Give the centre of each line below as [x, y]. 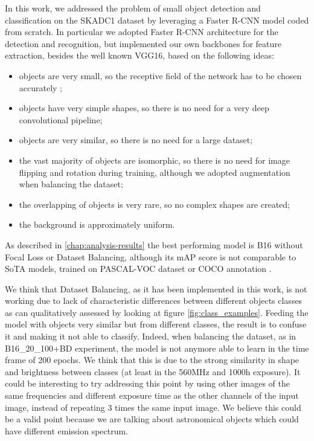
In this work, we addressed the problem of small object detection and [133, 8]
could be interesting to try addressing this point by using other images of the [147, 383]
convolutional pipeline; [61, 119]
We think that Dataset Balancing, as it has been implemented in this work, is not [156, 288]
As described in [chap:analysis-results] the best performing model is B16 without [154, 244]
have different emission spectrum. [67, 430]
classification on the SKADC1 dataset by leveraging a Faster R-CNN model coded [157, 20]
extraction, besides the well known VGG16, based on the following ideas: [139, 55]
